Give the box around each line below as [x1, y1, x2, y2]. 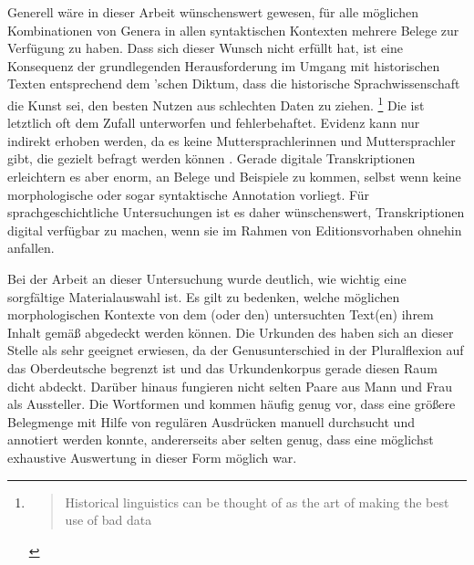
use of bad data [65, 510, 152, 529]
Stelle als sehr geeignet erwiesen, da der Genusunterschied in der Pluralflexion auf [7, 340, 464, 360]
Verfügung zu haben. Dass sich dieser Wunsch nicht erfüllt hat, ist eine [7, 38, 404, 58]
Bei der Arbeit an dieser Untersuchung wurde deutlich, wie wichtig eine [7, 268, 407, 288]
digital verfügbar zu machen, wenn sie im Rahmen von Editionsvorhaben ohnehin [7, 220, 462, 239]
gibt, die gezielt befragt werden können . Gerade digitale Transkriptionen [7, 149, 416, 168]
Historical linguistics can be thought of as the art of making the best [65, 492, 449, 511]
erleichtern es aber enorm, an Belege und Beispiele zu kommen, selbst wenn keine [7, 167, 461, 185]
